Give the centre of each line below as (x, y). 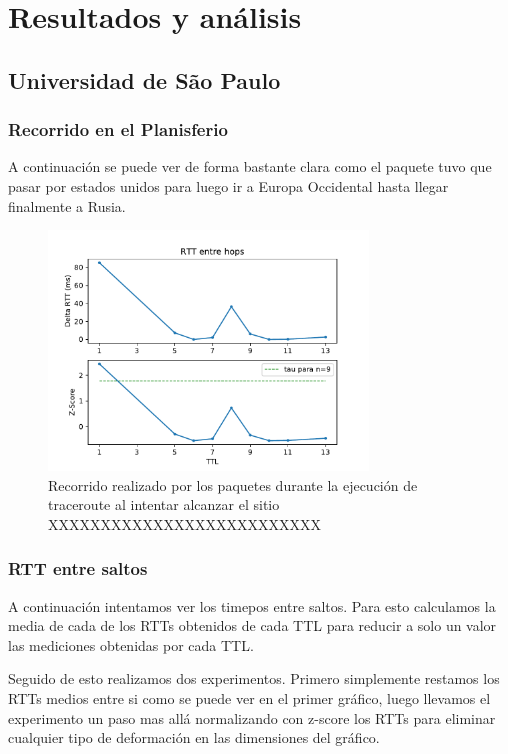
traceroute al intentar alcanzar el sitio (164, 504)
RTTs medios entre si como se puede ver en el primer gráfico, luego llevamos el (249, 698)
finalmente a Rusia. (67, 205)
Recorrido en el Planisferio (118, 129)
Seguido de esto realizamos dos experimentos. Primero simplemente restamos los (254, 678)
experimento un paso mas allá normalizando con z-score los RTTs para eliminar (252, 717)
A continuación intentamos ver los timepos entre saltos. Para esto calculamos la (252, 605)
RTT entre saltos (78, 568)
